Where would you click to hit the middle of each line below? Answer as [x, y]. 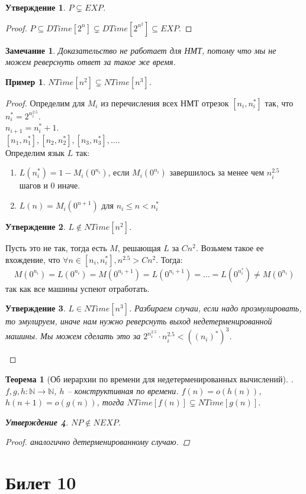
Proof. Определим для [45, 103]
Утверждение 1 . [36, 7]
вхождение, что [33, 259]
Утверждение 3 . [36, 308]
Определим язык [35, 152]
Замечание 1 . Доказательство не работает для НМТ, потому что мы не [141, 50]
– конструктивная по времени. [123, 390]
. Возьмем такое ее [230, 248]
